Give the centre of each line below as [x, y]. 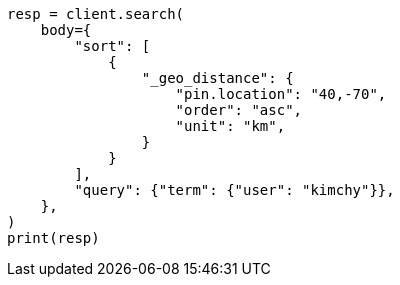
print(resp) [53, 238]
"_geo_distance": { [217, 78]
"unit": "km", [230, 126]
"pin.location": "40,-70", [281, 94]
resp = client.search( [96, 14]
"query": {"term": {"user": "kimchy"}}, [234, 190]
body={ [66, 30]
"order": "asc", [239, 110]
